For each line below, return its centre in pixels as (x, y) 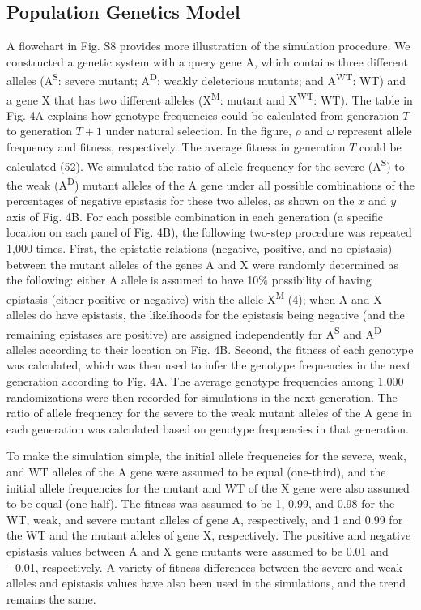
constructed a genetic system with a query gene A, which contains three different (207, 61)
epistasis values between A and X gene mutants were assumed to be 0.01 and (198, 550)
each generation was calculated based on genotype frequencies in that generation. (208, 428)
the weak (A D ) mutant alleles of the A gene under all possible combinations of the (210, 183)
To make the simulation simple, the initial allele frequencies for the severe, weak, (206, 456)
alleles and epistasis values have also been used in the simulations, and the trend (206, 583)
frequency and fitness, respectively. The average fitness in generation (176, 147)
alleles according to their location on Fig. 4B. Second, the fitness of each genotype (210, 349)
